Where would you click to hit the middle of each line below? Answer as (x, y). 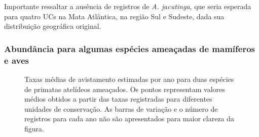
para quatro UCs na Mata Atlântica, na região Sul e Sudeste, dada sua (114, 16)
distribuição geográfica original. (53, 26)
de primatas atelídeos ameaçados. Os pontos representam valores (125, 89)
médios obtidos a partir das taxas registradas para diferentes (118, 99)
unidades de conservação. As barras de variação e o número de (121, 108)
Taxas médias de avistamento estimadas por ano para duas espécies (129, 79)
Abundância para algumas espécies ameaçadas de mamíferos (130, 48)
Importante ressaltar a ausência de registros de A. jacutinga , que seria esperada (128, 6)
